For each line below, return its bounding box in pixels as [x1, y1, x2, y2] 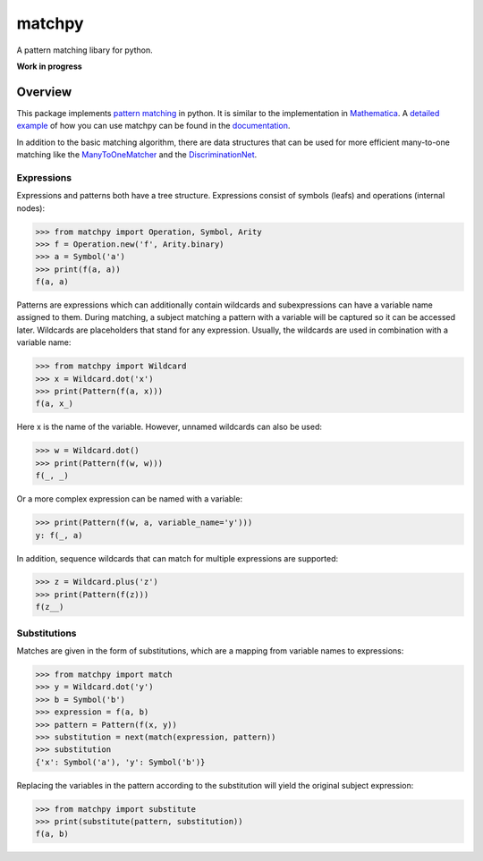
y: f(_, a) [35, 530, 83, 540]
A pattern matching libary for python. [16, 45, 154, 55]
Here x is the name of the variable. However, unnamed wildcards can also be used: [16, 421, 322, 433]
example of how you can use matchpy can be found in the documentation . [16, 121, 291, 131]
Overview [16, 84, 72, 99]
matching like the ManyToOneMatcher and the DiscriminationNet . [16, 149, 258, 160]
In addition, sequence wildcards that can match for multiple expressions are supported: [16, 553, 339, 563]
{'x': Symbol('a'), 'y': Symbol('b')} [35, 756, 206, 767]
